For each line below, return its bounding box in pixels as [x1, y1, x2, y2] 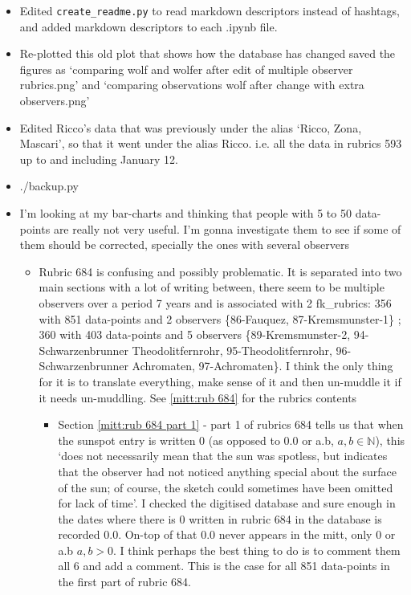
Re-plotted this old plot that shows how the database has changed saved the [19, 45, 396, 62]
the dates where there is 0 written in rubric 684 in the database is [58, 510, 382, 527]
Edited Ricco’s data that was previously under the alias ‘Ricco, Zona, [19, 119, 362, 136]
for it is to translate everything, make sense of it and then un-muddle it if [39, 373, 401, 389]
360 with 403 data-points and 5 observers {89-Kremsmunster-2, [39, 326, 351, 343]
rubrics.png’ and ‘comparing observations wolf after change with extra [19, 76, 364, 93]
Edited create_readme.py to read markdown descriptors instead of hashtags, [19, 2, 400, 18]
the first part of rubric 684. [58, 573, 191, 590]
